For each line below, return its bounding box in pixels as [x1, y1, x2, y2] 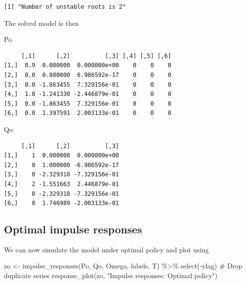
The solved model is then [4, 18, 79, 28]
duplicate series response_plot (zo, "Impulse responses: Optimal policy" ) [4, 270, 218, 281]
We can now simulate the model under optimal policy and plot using [4, 244, 209, 254]
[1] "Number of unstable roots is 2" [4, 3, 126, 10]
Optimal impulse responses [4, 222, 142, 237]
